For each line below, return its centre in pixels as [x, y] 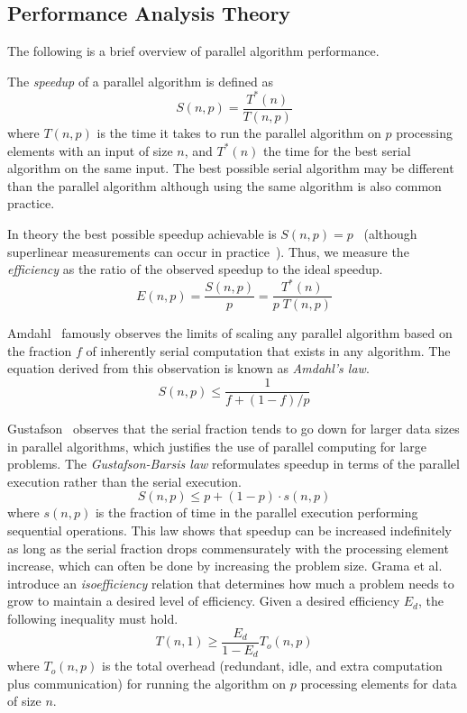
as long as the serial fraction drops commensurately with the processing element [228, 548]
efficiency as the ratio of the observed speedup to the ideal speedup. [195, 269]
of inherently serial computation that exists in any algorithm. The [268, 350]
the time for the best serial [337, 150]
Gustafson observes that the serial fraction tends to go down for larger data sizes [233, 429]
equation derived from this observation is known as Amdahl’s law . [188, 368]
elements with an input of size [90, 150]
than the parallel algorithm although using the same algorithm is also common [224, 185]
